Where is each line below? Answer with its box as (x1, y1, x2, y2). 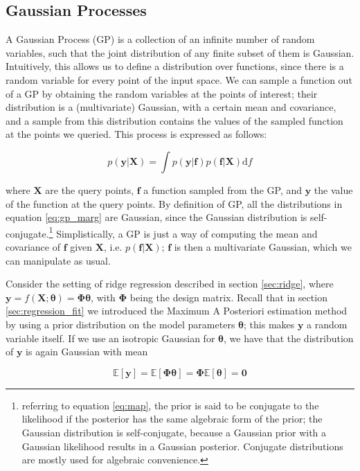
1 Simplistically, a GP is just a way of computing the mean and (48, 224, 318, 240)
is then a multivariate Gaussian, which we (174, 239, 352, 254)
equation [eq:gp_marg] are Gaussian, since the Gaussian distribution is (6, 210, 307, 224)
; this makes (244, 317, 295, 331)
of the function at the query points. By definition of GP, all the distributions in (6, 196, 343, 211)
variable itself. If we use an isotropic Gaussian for (6, 330, 215, 345)
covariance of (6, 239, 60, 254)
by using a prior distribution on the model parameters (6, 317, 235, 331)
